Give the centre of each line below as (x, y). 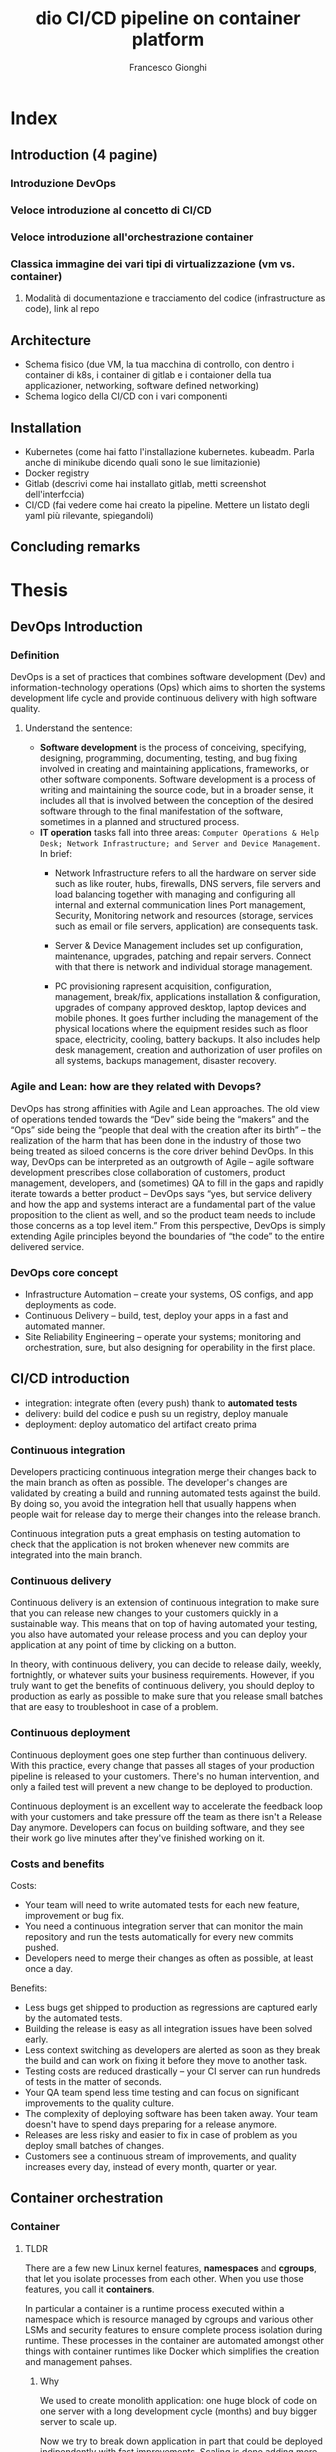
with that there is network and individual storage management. (183, 967)
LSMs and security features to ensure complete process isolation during (173, 2329)
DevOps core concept (64, 1272)
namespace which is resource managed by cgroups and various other (169, 2319)
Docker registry (57, 473)
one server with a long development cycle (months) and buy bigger (178, 2411)
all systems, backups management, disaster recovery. (165, 1061)
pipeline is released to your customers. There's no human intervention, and (165, 1776)
